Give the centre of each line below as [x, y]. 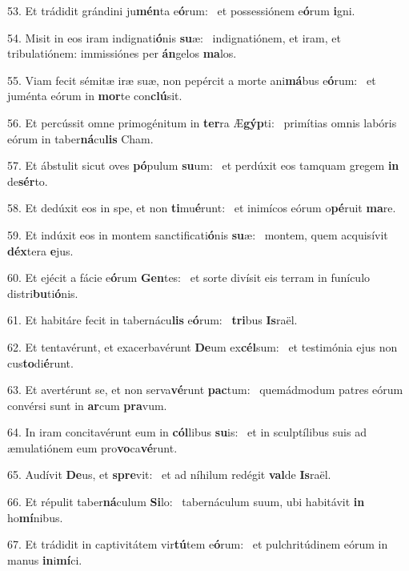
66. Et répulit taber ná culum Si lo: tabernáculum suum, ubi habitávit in [186, 502]
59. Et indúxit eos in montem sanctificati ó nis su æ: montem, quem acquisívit [198, 234]
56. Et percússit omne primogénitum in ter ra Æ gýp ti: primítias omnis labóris [202, 122]
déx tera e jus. [40, 250]
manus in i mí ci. [45, 559]
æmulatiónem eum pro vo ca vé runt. [92, 447]
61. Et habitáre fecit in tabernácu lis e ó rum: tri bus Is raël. [152, 320]
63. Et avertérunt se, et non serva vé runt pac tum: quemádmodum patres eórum [205, 390]
